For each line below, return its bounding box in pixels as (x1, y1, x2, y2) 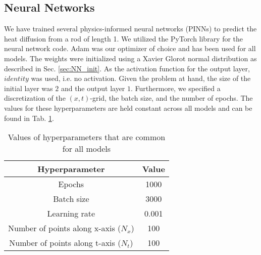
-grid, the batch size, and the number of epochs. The (90, 93, 253, 103)
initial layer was (4, 82, 53, 93)
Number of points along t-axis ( (9, 237, 121, 249)
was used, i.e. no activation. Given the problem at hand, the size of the (31, 73, 251, 83)
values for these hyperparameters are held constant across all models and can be (4, 102, 252, 113)
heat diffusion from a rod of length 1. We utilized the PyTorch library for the (4, 33, 243, 44)
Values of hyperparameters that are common (8, 131, 166, 143)
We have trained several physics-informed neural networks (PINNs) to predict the (4, 23, 257, 34)
